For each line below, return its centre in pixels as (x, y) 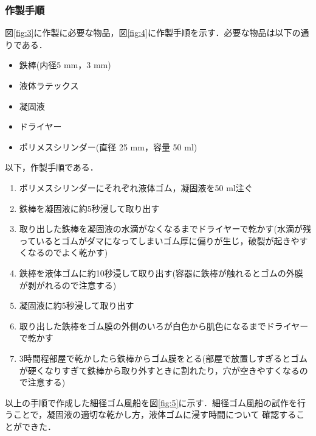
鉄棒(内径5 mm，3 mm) (65, 65)
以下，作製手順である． (52, 167)
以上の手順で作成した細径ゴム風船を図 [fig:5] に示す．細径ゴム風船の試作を (151, 402)
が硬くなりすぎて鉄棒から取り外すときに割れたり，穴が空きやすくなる (159, 370)
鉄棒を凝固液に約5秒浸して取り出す (89, 208)
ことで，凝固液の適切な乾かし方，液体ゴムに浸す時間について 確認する (155, 414)
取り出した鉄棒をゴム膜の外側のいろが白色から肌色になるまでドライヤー (164, 325)
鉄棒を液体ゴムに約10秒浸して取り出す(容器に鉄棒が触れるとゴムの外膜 (161, 272)
